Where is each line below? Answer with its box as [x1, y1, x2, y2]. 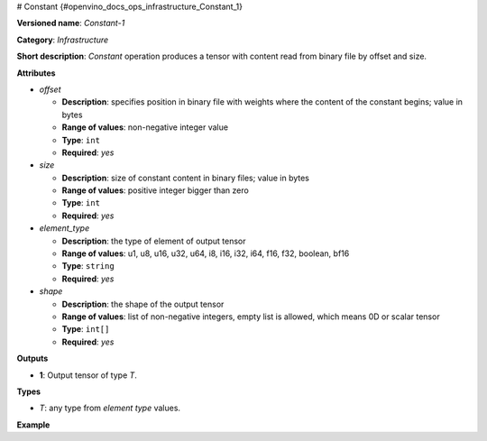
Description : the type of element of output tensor [61, 235, 246, 246]
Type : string [61, 261, 115, 271]
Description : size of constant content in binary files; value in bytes [61, 172, 310, 183]
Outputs [16, 353, 49, 364]
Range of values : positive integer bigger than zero [61, 185, 250, 196]
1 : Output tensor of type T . [39, 370, 137, 381]
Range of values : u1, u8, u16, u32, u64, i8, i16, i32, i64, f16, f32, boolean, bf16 [61, 248, 350, 259]
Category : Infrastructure [16, 34, 109, 45]
